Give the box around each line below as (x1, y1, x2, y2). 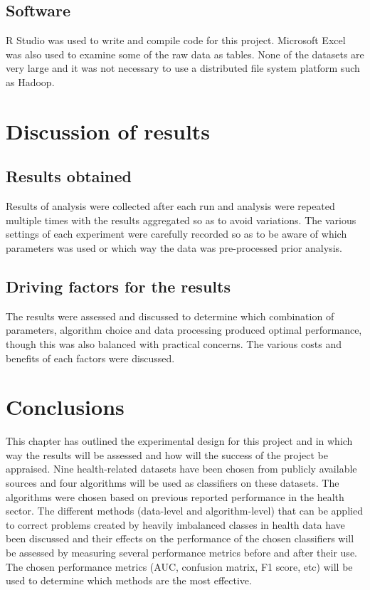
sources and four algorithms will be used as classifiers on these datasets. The (6, 475, 339, 490)
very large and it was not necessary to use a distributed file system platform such (6, 60, 360, 75)
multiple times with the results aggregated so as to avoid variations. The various (6, 212, 356, 227)
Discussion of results (6, 116, 211, 145)
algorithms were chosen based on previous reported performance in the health (6, 489, 344, 504)
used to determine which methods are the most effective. (6, 573, 252, 588)
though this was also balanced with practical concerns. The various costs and (6, 336, 342, 351)
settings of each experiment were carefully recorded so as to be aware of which (6, 226, 347, 241)
